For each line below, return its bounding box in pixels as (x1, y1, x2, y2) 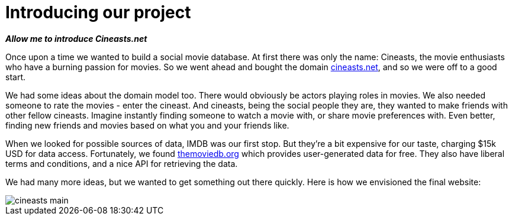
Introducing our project (5, 2, 191, 22)
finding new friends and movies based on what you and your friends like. (5, 120, 289, 130)
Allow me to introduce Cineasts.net (5, 33, 147, 44)
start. (5, 71, 26, 82)
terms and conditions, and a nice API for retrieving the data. (5, 158, 238, 169)
